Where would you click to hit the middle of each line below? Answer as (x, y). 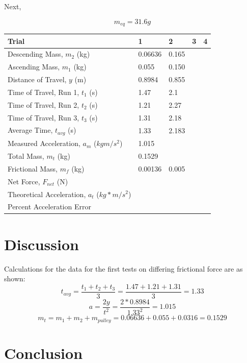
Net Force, (24, 181)
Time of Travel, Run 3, (44, 117)
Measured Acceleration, (44, 143)
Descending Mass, (35, 54)
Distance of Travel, (37, 79)
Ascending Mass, (34, 67)
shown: (15, 279)
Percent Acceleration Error (49, 207)
